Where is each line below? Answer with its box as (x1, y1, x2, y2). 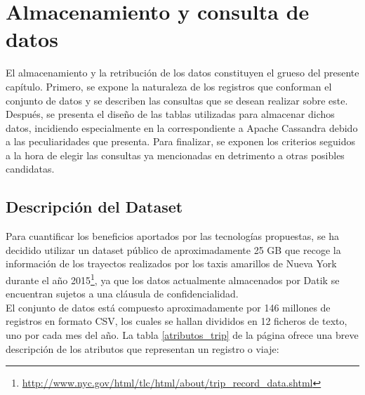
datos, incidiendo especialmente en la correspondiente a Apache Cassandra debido (6, 120, 358, 135)
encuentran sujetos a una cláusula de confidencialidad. (6, 286, 239, 301)
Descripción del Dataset (6, 196, 183, 217)
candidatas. (6, 161, 55, 176)
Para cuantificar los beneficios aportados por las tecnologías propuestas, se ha (6, 229, 340, 243)
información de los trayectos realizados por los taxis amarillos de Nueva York (6, 256, 337, 271)
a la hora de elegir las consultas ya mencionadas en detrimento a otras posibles (6, 147, 345, 162)
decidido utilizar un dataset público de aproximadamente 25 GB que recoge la (6, 242, 341, 257)
